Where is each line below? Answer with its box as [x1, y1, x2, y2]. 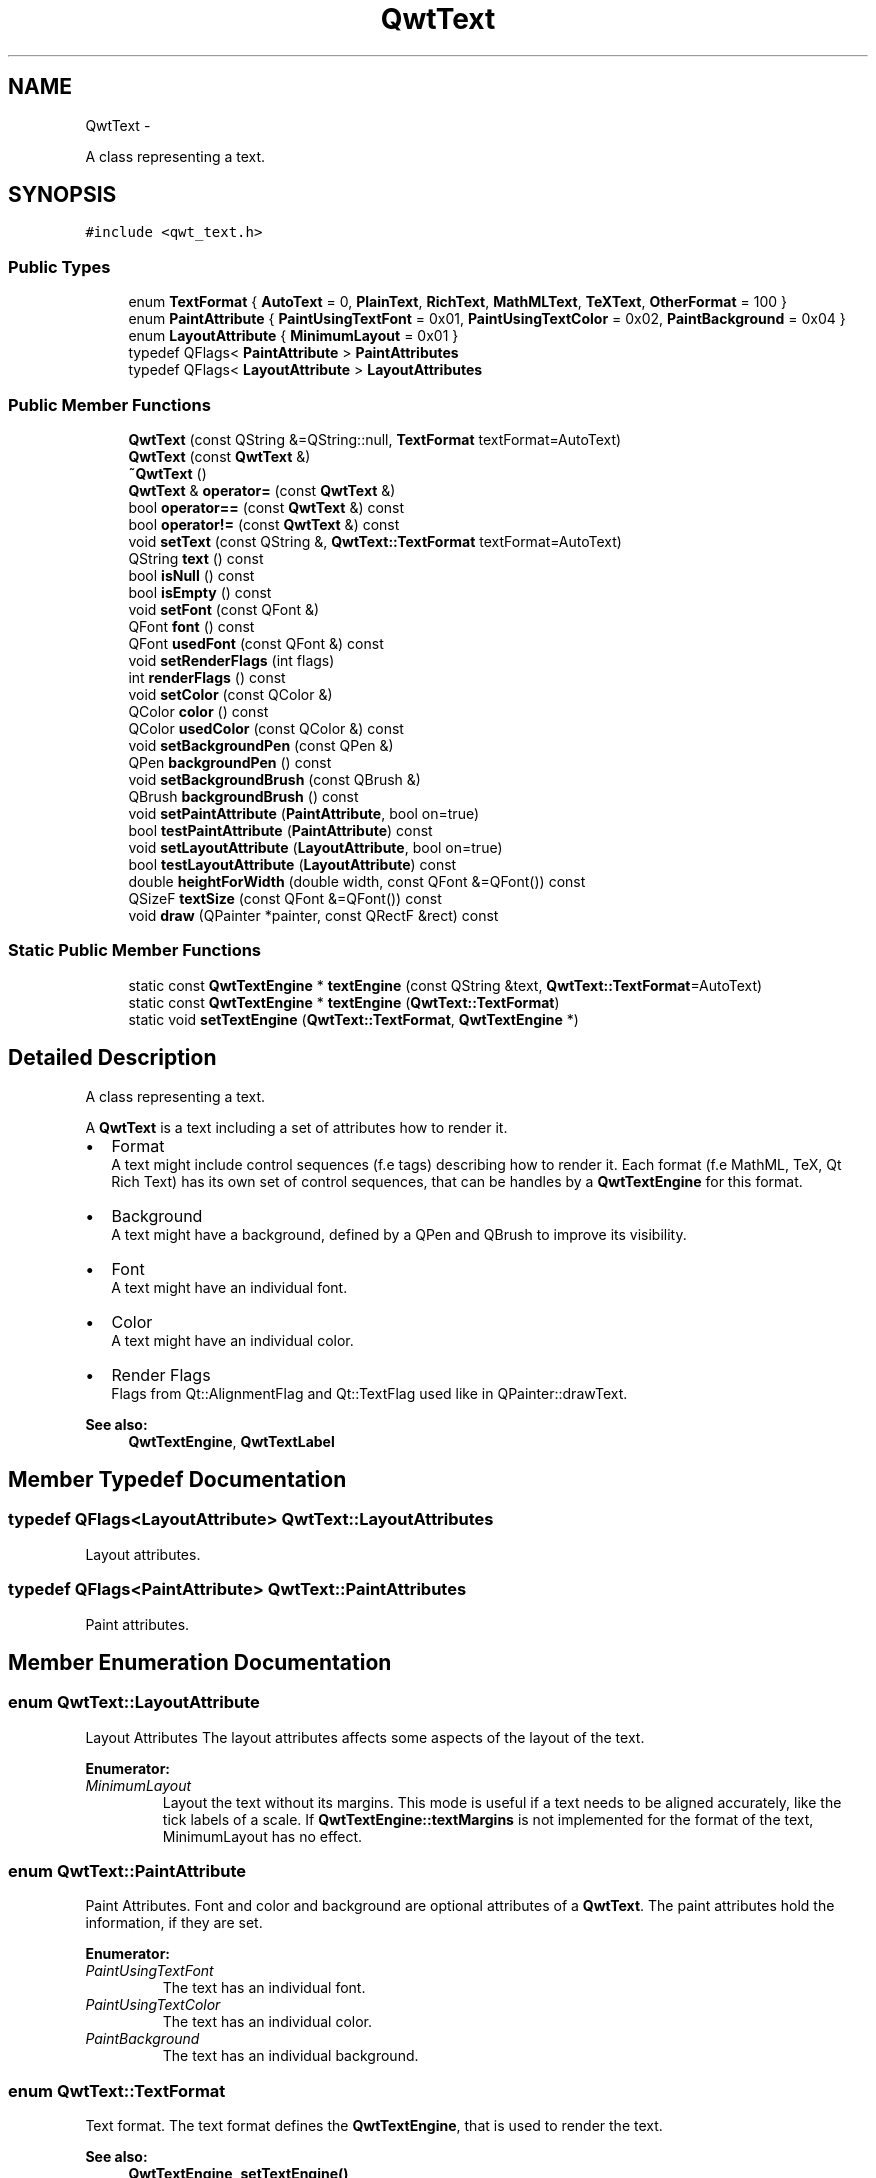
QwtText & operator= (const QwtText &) [128, 481, 396, 499]
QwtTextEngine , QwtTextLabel [128, 1432, 335, 1450]
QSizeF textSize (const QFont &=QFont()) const [128, 889, 442, 907]
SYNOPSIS [8, 182, 117, 208]
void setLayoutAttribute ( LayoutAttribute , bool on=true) [128, 838, 503, 856]
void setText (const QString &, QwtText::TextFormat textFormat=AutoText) [128, 532, 622, 550]
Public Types [8, 256, 111, 277]
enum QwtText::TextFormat [8, 2080, 226, 2101]
